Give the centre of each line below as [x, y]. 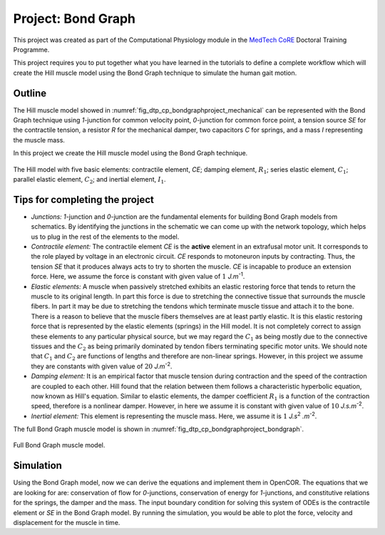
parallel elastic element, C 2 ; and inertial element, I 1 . [90, 180]
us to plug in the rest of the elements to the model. [105, 237]
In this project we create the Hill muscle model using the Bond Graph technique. [130, 153]
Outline [30, 93]
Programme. [31, 49]
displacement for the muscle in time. [67, 522]
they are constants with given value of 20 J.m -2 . [102, 365]
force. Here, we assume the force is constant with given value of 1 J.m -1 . [138, 276]
